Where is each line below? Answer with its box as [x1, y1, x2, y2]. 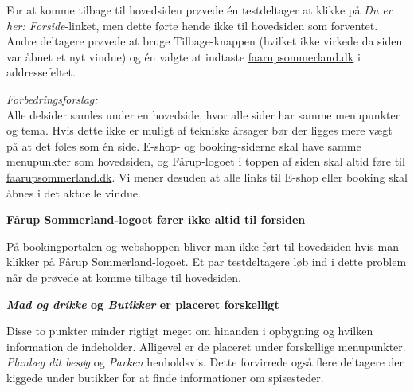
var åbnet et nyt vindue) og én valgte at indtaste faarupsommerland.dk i [6, 48, 361, 65]
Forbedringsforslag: [6, 90, 98, 107]
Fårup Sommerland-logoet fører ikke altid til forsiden [6, 211, 306, 228]
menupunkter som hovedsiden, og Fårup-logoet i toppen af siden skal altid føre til [6, 153, 405, 170]
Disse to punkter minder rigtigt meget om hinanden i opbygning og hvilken [6, 323, 373, 339]
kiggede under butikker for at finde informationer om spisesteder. [6, 369, 324, 385]
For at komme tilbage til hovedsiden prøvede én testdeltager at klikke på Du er [6, 2, 393, 18]
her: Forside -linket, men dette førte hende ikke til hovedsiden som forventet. [6, 17, 378, 33]
